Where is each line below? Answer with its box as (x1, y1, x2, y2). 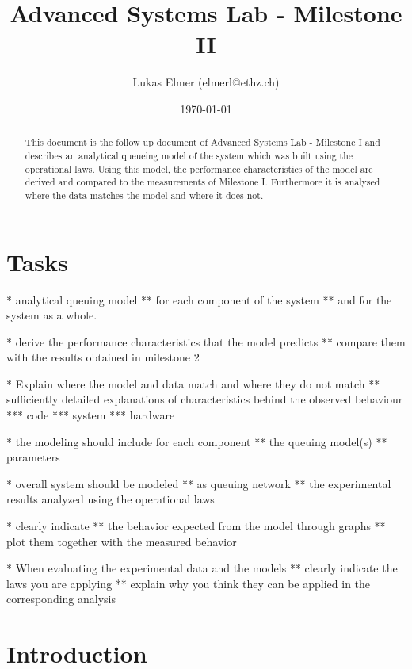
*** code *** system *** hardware (6, 407, 175, 423)
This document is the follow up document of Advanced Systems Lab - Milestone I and (25, 136, 380, 149)
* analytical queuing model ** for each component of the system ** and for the (6, 291, 392, 308)
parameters (6, 449, 60, 465)
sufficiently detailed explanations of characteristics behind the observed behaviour (6, 391, 403, 407)
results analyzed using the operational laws (6, 491, 215, 507)
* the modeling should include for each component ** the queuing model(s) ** (6, 433, 387, 449)
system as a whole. (6, 307, 97, 323)
